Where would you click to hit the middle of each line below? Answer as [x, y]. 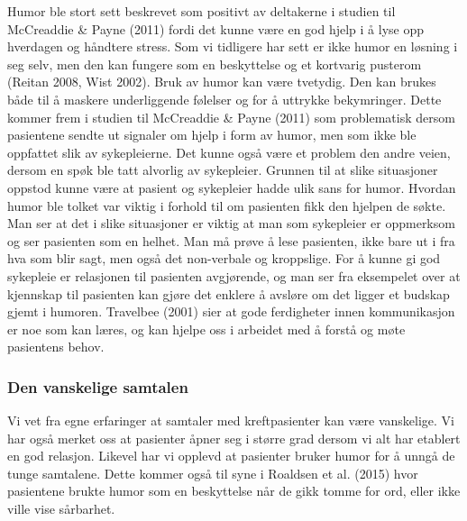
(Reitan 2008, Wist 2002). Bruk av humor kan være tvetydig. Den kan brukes [222, 82]
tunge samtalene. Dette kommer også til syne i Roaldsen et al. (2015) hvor [213, 473]
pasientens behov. [56, 347]
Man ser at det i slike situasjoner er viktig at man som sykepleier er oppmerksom [231, 223]
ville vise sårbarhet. [61, 509]
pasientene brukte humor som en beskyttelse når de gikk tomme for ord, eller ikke [234, 491]
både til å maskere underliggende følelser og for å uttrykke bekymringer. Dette [224, 99]
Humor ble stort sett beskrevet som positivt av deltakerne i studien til [201, 11]
